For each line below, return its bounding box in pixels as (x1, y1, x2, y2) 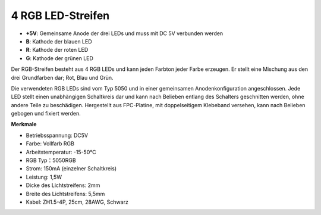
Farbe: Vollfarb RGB (26, 140, 74, 147)
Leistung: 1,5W (26, 173, 62, 180)
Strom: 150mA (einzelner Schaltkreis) (26, 165, 117, 172)
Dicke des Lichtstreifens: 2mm (26, 182, 100, 189)
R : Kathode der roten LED (26, 46, 89, 54)
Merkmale (11, 121, 37, 128)
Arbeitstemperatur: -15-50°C (26, 148, 96, 155)
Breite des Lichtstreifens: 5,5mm (26, 190, 105, 197)
